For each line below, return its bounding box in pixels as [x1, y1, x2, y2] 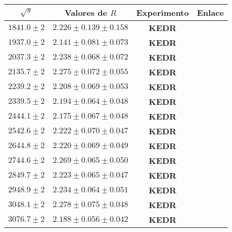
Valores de [64, 7, 107, 18]
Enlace [196, 7, 224, 18]
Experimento [136, 7, 189, 18]
